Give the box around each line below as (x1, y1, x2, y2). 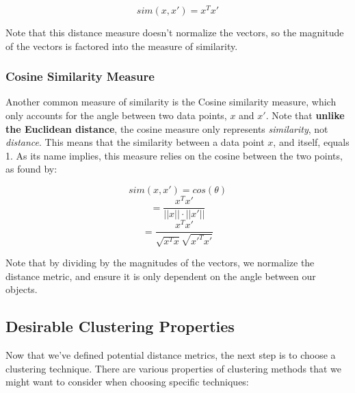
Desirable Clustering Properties (5, 316, 235, 337)
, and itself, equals (273, 135, 350, 149)
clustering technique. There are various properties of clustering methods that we (5, 361, 342, 375)
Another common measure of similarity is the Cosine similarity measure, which (5, 94, 337, 109)
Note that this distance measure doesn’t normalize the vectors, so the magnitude (5, 25, 344, 40)
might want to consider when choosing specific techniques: (5, 375, 249, 389)
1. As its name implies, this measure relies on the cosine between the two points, (5, 148, 343, 162)
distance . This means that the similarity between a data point (5, 135, 265, 149)
